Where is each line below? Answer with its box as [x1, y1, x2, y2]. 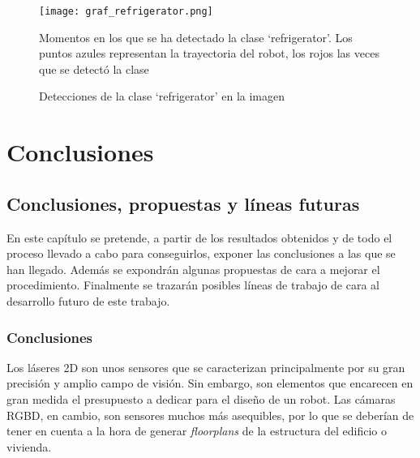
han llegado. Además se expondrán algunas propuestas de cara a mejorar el [6, 260, 380, 277]
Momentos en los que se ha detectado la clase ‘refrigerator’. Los [39, 28, 353, 45]
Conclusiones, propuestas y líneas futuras [6, 190, 360, 216]
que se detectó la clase [39, 60, 149, 77]
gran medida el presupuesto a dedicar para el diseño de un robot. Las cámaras [6, 390, 396, 407]
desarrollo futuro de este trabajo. [6, 292, 170, 309]
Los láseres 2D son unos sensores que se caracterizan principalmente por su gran [6, 358, 405, 375]
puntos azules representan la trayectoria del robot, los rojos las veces [39, 45, 379, 62]
